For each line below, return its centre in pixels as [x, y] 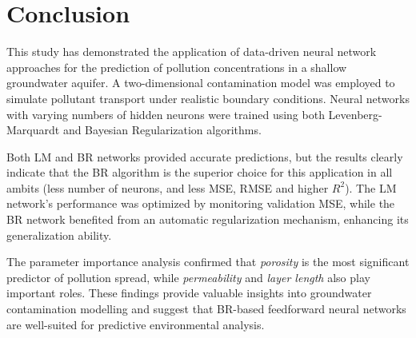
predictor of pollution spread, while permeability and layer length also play [188, 277]
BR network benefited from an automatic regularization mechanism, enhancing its [208, 219]
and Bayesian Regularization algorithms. [162, 130]
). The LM [371, 187]
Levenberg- [355, 114]
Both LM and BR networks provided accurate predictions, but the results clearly [205, 156]
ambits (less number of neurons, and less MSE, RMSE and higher [168, 187]
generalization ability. [59, 235]
